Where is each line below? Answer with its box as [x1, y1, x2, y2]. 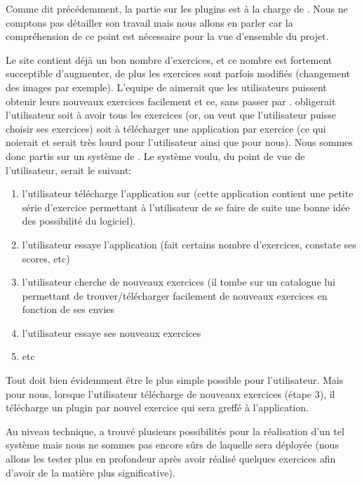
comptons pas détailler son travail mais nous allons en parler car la [6, 15, 293, 29]
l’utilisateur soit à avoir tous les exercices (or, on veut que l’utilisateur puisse [6, 107, 336, 122]
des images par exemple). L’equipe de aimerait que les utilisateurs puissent [6, 79, 327, 94]
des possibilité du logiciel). [22, 213, 136, 228]
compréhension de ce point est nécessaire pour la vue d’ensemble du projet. [6, 29, 329, 44]
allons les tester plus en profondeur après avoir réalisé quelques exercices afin [6, 451, 336, 466]
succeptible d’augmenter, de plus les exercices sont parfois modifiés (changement [6, 66, 350, 81]
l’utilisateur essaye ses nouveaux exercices [22, 325, 201, 340]
